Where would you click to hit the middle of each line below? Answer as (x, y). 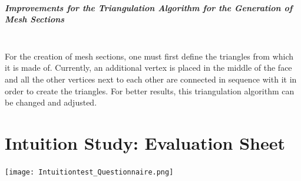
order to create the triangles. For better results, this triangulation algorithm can (150, 90)
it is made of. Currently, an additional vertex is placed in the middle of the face (148, 68)
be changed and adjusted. (51, 102)
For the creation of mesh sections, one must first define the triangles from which (149, 56)
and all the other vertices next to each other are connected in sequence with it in (151, 79)
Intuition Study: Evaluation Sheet (145, 142)
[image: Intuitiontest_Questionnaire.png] (89, 172)
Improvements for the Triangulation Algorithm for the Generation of (149, 7)
